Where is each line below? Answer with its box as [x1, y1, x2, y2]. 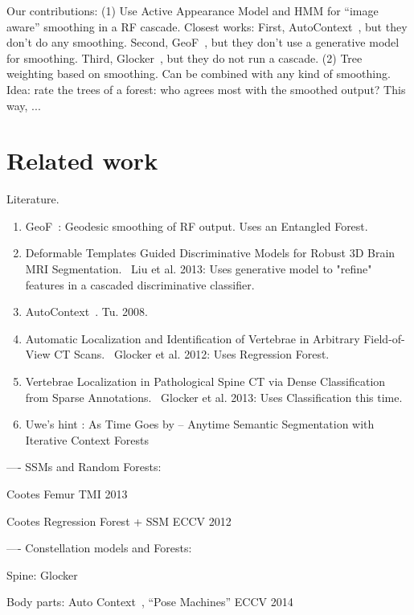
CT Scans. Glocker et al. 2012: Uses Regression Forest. [54, 346, 330, 363]
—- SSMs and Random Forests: [6, 458, 162, 475]
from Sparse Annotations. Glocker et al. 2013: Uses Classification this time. [25, 388, 403, 405]
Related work [6, 144, 158, 177]
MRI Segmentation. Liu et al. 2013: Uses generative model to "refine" [25, 260, 372, 277]
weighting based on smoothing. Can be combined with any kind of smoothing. [6, 65, 391, 82]
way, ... [6, 96, 41, 113]
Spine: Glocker [6, 566, 78, 583]
